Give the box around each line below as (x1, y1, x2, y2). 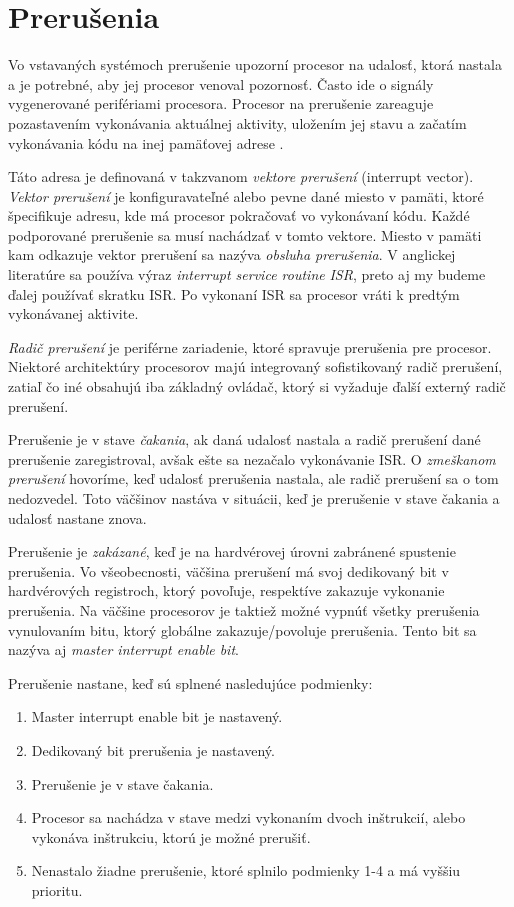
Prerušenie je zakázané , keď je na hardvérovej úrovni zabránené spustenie (8, 541, 456, 562)
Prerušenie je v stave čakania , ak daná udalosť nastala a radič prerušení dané (8, 429, 481, 450)
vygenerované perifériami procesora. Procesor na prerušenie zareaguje (8, 93, 434, 114)
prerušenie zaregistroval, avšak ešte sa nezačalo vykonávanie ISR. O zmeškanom (8, 448, 496, 469)
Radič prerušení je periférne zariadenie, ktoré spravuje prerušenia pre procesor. (8, 336, 492, 357)
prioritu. (31, 879, 83, 900)
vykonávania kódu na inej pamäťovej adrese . (8, 132, 284, 153)
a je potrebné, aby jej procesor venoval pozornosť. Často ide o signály (8, 73, 434, 94)
